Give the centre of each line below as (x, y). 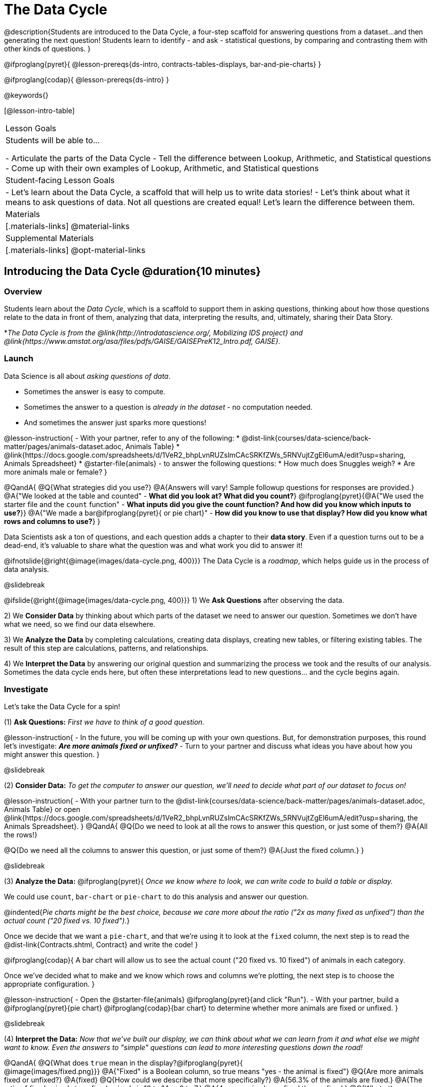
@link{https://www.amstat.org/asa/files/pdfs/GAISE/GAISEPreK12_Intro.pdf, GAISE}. (142, 341)
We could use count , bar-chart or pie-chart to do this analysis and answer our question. (156, 897)
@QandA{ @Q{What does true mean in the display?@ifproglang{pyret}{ (124, 1063)
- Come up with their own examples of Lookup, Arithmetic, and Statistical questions (162, 168)
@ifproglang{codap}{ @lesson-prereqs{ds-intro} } (87, 79)
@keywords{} (26, 95)
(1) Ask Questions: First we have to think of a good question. (104, 722)
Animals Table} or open (42, 810)
